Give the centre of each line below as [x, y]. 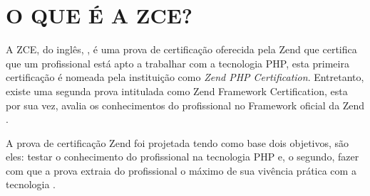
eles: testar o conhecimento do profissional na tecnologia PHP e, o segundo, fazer [183, 157]
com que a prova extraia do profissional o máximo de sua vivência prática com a [181, 170]
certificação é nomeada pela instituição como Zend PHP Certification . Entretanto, [185, 77]
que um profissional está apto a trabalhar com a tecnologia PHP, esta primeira [178, 63]
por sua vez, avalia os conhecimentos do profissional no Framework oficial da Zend [185, 105]
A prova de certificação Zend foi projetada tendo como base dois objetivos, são [178, 142]
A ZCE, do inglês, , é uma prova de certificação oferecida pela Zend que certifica [181, 49]
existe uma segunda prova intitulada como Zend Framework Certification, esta [177, 91]
